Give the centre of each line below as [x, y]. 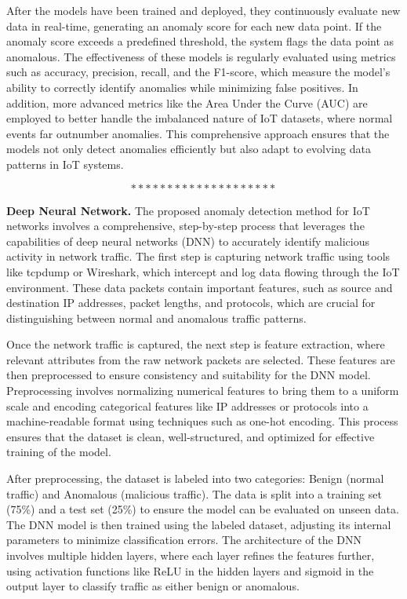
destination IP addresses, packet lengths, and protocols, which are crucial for [191, 303]
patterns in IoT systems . [65, 164]
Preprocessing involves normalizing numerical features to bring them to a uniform [203, 391]
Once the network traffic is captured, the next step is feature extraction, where [196, 344]
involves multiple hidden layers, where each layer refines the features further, [191, 555]
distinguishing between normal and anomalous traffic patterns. [156, 318]
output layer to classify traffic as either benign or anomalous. [153, 586]
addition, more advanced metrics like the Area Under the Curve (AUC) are [187, 102]
